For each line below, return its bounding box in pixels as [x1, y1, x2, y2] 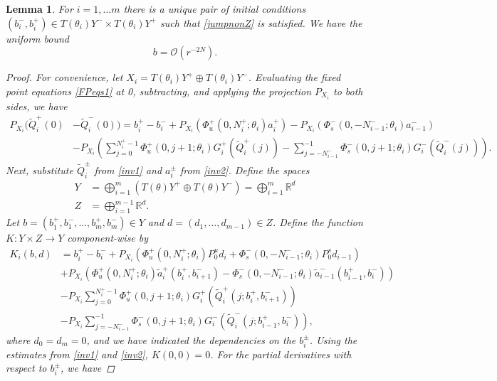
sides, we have [6, 98, 68, 113]
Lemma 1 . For [6, 1, 73, 16]
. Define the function [272, 215, 363, 230]
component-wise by [67, 230, 149, 245]
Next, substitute [6, 162, 73, 177]
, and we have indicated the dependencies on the [86, 332, 296, 347]
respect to [6, 360, 47, 375]
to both [333, 83, 363, 98]
